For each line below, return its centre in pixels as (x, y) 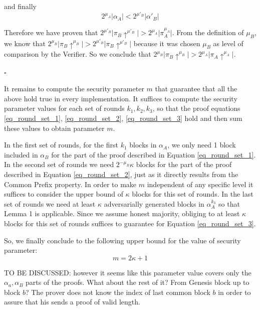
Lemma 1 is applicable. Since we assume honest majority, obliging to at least (122, 213)
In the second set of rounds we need (59, 164)
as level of (228, 43)
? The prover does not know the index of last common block (118, 292)
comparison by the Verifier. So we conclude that (78, 54)
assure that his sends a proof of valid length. (72, 302)
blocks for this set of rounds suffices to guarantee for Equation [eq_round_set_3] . (130, 223)
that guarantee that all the (196, 89)
